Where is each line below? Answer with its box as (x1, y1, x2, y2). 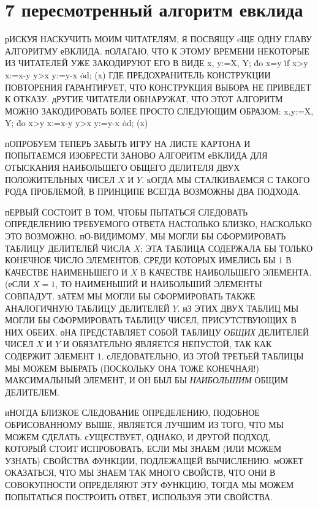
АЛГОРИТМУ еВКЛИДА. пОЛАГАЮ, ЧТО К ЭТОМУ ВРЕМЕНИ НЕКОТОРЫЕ (5, 44, 309, 57)
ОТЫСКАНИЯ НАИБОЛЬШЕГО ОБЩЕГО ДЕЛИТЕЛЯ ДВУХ (5, 161, 240, 174)
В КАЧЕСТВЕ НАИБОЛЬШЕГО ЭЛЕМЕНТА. (140, 265, 312, 278)
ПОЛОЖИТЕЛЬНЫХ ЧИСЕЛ (5, 173, 115, 186)
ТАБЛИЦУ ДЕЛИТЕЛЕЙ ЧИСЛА (5, 241, 131, 254)
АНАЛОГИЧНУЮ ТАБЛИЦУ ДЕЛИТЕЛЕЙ (5, 301, 170, 314)
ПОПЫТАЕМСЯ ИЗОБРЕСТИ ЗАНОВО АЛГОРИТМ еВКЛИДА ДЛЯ (5, 149, 268, 162)
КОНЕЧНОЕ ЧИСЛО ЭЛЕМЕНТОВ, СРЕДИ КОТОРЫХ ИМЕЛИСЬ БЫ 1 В (5, 254, 292, 266)
